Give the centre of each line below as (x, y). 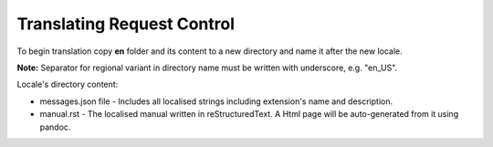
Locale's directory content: (68, 84)
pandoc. (55, 127)
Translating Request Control (126, 24)
